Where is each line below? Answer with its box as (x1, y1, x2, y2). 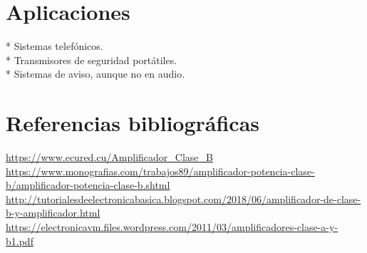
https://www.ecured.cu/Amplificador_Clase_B (6, 150, 213, 165)
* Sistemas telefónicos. (6, 38, 103, 53)
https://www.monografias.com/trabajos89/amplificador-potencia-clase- (6, 163, 315, 178)
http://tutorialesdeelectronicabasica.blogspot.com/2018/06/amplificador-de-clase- (6, 191, 361, 206)
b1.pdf (6, 233, 33, 248)
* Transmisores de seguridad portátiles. (6, 52, 177, 67)
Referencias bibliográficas (6, 108, 260, 138)
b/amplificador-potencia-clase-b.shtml (6, 177, 170, 192)
